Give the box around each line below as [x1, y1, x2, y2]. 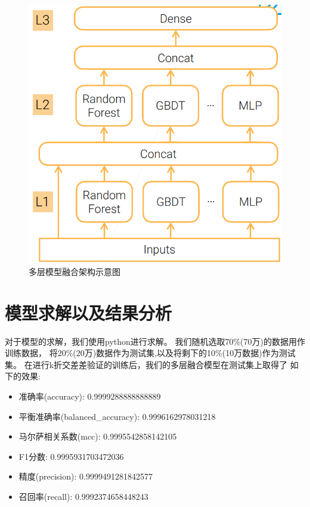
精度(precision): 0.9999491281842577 [18, 470, 153, 483]
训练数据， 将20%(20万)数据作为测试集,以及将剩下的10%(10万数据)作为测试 [5, 347, 296, 359]
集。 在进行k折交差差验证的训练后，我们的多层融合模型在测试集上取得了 [5, 358, 288, 370]
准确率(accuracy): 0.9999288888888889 [18, 390, 161, 403]
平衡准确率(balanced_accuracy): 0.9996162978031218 [18, 410, 216, 422]
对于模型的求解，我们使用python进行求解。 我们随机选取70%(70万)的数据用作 [5, 335, 306, 347]
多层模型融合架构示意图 [29, 265, 120, 277]
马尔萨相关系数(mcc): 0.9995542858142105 [18, 430, 177, 443]
